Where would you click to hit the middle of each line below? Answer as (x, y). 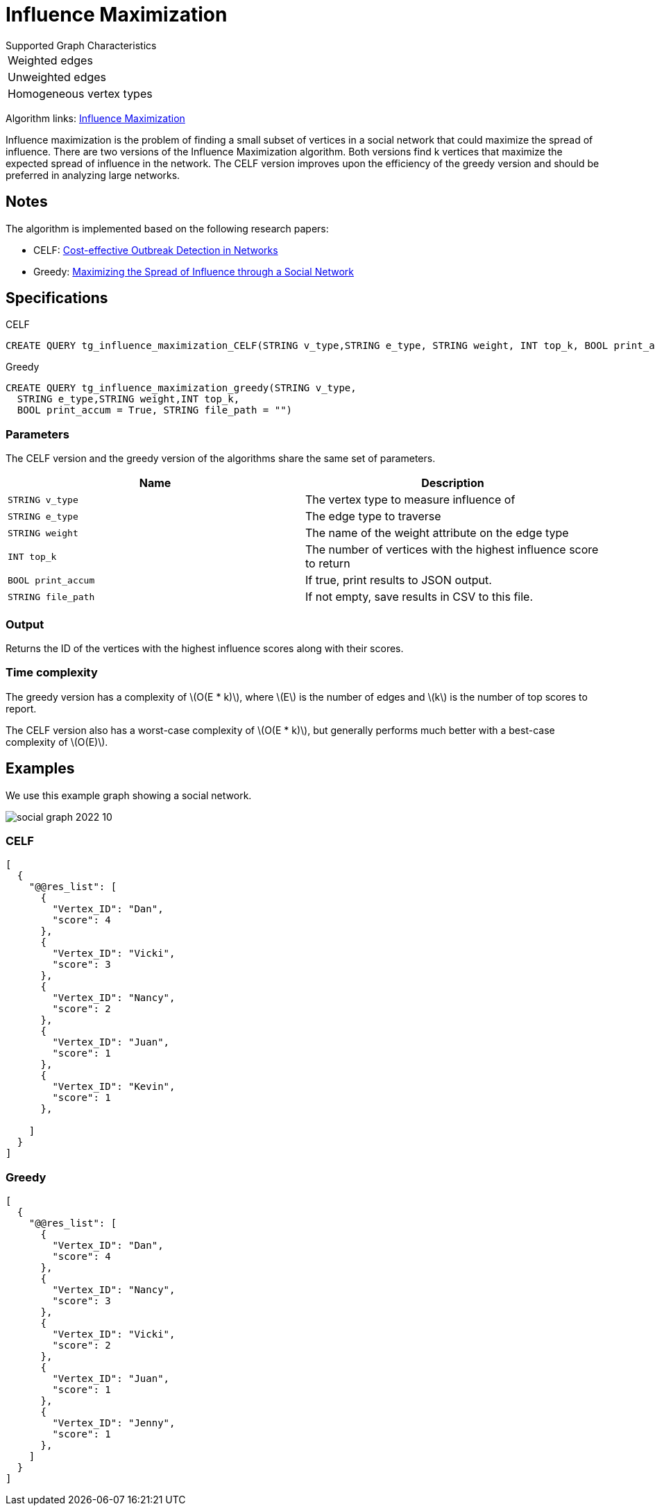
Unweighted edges (57, 77)
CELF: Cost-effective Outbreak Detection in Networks (156, 250)
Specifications (57, 298)
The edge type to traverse (373, 517)
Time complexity (52, 673)
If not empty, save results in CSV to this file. (419, 597)
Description (453, 483)
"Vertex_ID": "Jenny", (114, 1423)
